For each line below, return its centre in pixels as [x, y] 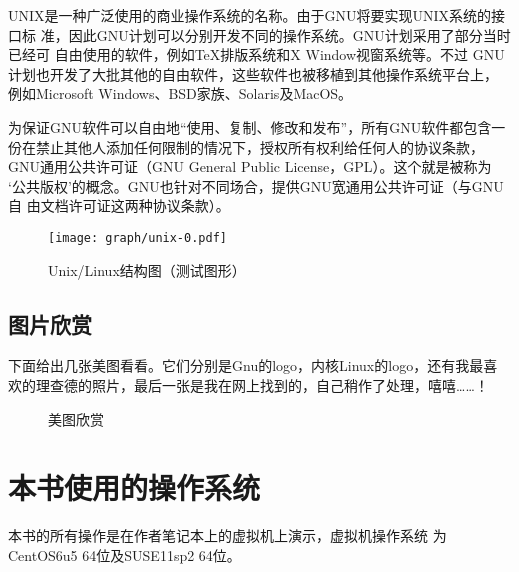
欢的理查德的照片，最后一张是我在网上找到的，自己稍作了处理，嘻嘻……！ [248, 384]
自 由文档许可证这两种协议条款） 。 [119, 205]
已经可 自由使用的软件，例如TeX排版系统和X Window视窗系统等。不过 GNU [256, 54]
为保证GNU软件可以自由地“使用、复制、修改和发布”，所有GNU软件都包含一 [257, 126]
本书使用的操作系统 [134, 487]
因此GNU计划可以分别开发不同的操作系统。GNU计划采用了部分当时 [289, 34]
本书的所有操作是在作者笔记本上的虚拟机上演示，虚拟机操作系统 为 [227, 535]
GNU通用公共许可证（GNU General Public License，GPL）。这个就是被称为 [250, 166]
